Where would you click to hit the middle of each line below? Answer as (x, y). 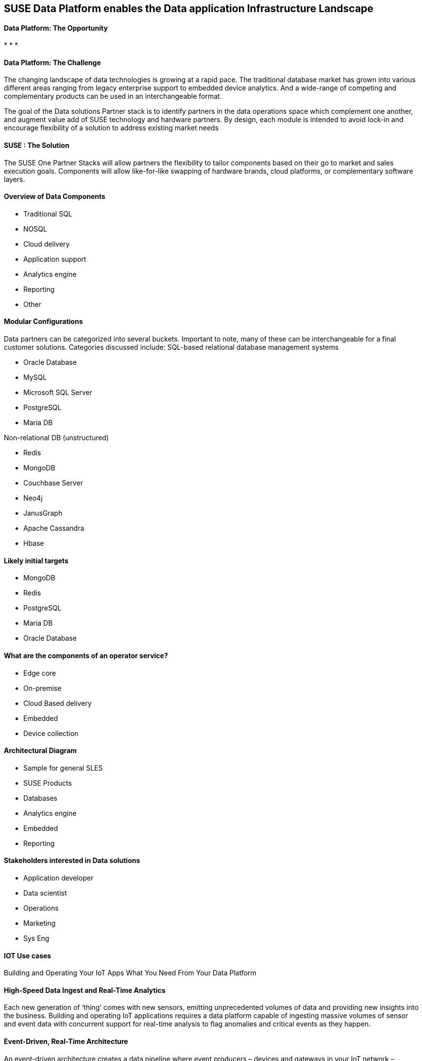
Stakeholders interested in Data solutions (72, 861)
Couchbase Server (53, 483)
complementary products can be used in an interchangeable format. (113, 96)
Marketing (40, 923)
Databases (40, 798)
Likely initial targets (36, 560)
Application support (55, 259)
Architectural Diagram (41, 751)
